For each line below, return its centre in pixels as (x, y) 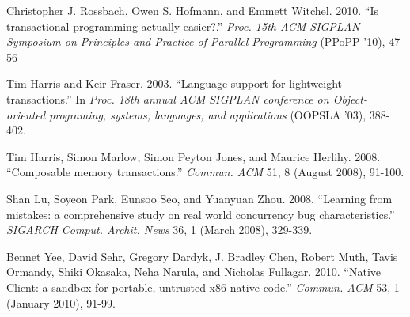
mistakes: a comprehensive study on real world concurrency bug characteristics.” (201, 214)
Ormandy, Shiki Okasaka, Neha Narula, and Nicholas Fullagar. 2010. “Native (194, 272)
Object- (350, 98)
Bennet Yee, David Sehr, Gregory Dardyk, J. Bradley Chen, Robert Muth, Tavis (202, 256)
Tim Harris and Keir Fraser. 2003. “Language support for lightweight (175, 83)
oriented (26, 114)
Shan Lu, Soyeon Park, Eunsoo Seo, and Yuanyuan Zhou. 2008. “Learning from (199, 198)
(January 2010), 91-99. (61, 302)
